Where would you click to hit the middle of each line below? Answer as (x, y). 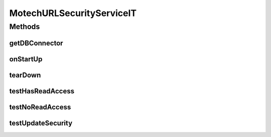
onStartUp (26, 59)
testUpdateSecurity (41, 123)
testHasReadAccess (42, 91)
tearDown (25, 75)
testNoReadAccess (40, 107)
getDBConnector (36, 43)
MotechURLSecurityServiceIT (73, 13)
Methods (25, 27)
